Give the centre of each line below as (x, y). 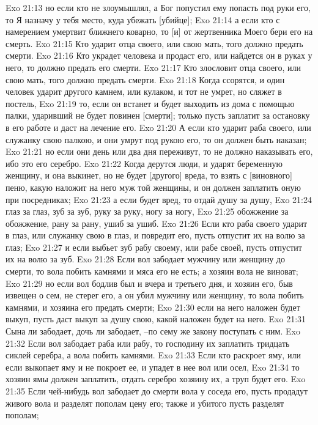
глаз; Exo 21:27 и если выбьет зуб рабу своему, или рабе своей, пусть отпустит (154, 247)
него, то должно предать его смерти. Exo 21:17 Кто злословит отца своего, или (153, 67)
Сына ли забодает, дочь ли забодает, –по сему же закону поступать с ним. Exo (153, 331)
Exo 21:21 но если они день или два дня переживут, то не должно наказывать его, (159, 151)
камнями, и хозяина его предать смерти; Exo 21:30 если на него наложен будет (153, 307)
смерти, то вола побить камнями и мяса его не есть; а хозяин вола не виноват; (152, 271)
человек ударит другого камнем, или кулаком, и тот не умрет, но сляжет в (144, 91)
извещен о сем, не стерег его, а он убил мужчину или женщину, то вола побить (155, 295)
